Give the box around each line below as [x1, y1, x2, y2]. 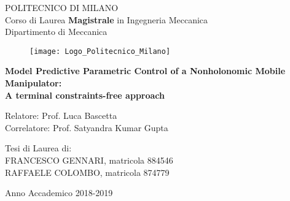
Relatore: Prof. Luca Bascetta [5, 109, 117, 122]
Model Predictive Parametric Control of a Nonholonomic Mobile [5, 64, 286, 77]
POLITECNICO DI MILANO [5, 1, 119, 13]
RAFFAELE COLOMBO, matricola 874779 [5, 165, 170, 178]
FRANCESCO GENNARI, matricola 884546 [5, 154, 173, 166]
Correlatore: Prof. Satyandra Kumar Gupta [5, 121, 168, 134]
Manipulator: [5, 77, 62, 89]
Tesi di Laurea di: [5, 142, 72, 154]
